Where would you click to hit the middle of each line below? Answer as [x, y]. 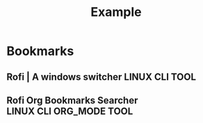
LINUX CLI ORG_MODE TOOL [70, 111]
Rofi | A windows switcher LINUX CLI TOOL [101, 77]
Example [116, 12]
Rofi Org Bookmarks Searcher [72, 100]
